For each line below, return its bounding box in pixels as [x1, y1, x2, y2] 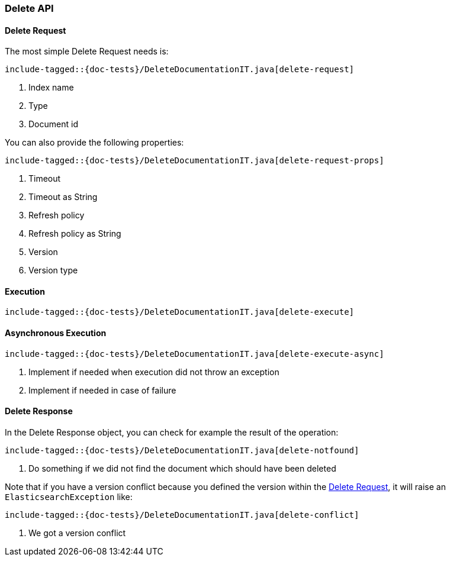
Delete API [5, 2, 54, 14]
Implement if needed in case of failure [28, 385, 176, 395]
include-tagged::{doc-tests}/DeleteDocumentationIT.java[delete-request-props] [5, 156, 384, 166]
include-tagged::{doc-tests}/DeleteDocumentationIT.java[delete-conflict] [5, 510, 359, 520]
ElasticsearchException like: [5, 491, 133, 502]
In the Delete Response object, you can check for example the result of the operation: [5, 427, 339, 437]
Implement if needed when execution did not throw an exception [28, 366, 279, 377]
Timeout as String [28, 192, 98, 202]
